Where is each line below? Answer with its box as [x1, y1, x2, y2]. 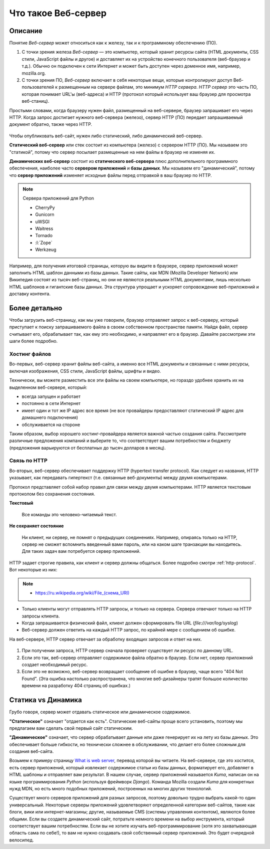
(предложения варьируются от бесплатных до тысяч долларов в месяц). [9, 445, 166, 451]
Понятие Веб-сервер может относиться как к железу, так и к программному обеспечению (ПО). [9, 40, 217, 46]
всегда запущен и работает [21, 393, 81, 399]
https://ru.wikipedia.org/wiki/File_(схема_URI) [35, 589, 129, 596]
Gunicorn [35, 211, 54, 218]
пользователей [21, 84, 54, 90]
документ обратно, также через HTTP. [9, 121, 92, 127]
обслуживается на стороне [21, 421, 80, 428]
